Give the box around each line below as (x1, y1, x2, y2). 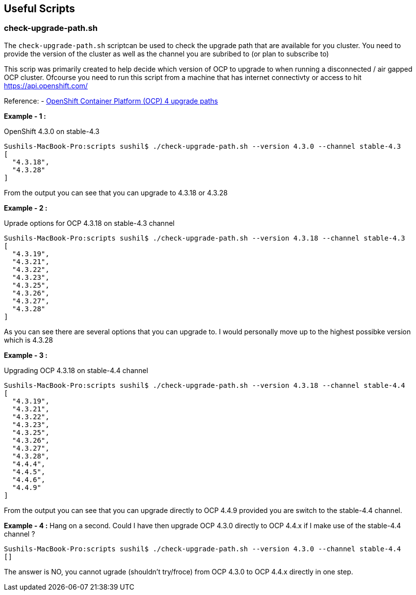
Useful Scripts (4, 2, 75, 15)
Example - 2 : (4, 203, 48, 212)
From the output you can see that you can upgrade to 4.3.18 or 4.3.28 (4, 188, 228, 197)
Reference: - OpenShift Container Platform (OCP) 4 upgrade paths (4, 96, 218, 105)
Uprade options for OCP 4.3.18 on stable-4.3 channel (4, 218, 175, 227)
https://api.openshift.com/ (4, 81, 88, 90)
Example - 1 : (4, 111, 46, 120)
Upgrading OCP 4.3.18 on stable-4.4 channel (4, 366, 148, 375)
